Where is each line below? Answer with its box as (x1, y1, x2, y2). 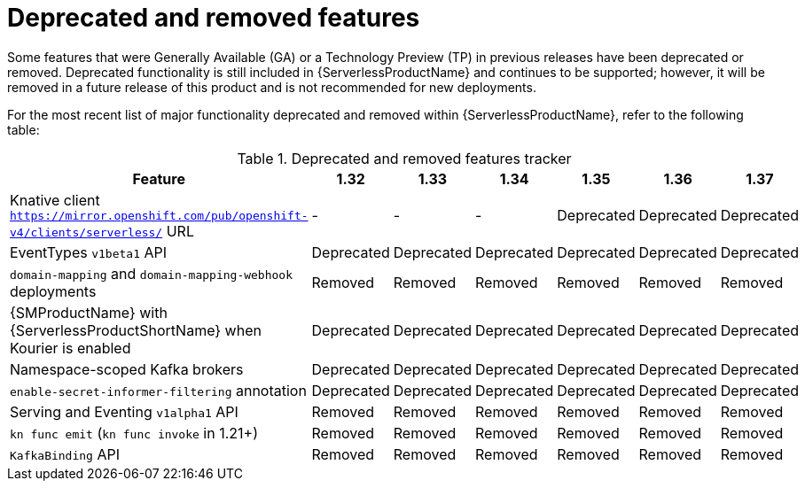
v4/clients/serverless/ (10, 225, 163, 239)
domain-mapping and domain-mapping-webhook (10, 264, 293, 283)
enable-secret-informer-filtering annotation (10, 381, 307, 399)
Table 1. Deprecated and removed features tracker (237, 149, 572, 167)
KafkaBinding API (10, 445, 120, 463)
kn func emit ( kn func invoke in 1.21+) (10, 423, 258, 442)
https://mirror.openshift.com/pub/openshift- (10, 208, 309, 222)
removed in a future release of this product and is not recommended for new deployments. (7, 79, 536, 95)
